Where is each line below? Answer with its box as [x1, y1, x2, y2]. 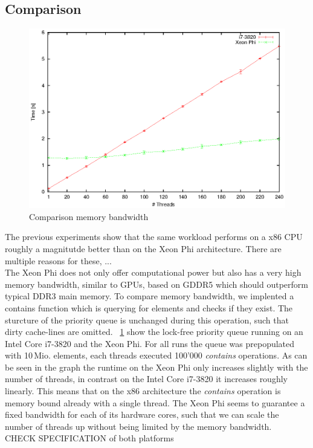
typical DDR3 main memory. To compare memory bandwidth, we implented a [5, 290, 294, 302]
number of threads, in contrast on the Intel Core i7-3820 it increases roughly [5, 372, 288, 385]
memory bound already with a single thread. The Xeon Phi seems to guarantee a [5, 396, 305, 409]
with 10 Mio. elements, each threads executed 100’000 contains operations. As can [5, 349, 308, 362]
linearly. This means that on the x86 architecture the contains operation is [5, 385, 281, 397]
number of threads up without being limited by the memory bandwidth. [5, 420, 272, 432]
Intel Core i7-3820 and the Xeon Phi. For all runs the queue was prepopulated [5, 337, 295, 349]
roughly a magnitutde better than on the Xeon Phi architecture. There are [5, 242, 282, 255]
